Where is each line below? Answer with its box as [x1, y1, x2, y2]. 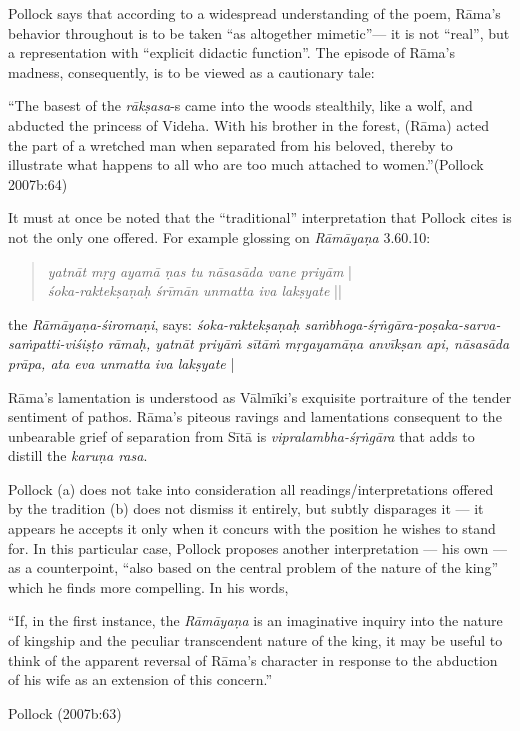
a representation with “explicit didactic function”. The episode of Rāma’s [8, 42, 455, 63]
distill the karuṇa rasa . [8, 445, 148, 466]
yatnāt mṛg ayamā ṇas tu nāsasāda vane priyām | [47, 260, 352, 281]
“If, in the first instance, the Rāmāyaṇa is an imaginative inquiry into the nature [8, 610, 503, 631]
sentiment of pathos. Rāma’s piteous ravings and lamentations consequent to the [8, 406, 502, 427]
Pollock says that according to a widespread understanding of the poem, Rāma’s [8, 3, 501, 23]
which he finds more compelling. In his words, [8, 576, 289, 597]
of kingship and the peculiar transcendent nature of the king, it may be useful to [8, 630, 503, 651]
